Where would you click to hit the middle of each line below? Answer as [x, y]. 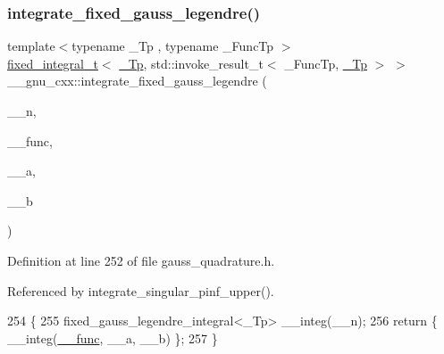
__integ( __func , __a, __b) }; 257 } [113, 338]
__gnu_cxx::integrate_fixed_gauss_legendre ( [137, 81]
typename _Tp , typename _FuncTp [173, 46]
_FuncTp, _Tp [326, 63]
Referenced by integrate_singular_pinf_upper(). [141, 290]
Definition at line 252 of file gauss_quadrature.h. [141, 260]
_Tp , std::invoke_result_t [191, 63]
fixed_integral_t [53, 63]
